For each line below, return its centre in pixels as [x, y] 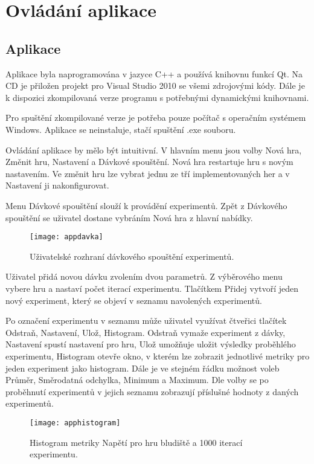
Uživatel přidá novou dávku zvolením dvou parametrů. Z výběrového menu [144, 276]
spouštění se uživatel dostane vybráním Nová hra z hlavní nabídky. [129, 217]
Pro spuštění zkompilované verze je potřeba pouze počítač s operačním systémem [156, 118]
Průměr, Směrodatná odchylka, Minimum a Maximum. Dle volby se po [137, 380]
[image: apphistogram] [75, 423]
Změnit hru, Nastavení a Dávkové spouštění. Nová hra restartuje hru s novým [149, 162]
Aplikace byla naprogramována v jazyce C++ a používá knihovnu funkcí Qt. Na [154, 73]
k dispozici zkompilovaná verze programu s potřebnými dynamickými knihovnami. [157, 97]
